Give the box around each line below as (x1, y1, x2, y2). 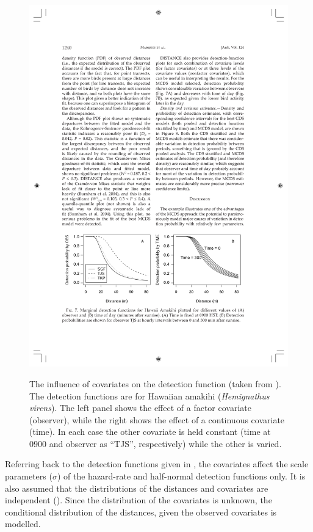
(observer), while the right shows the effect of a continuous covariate (29, 413, 285, 426)
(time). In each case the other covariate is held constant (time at (29, 425, 271, 438)
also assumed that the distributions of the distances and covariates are (5, 481, 268, 494)
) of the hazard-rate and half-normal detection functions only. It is (57, 470, 306, 483)
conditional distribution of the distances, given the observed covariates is (5, 505, 277, 518)
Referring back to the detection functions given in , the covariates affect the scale (5, 457, 309, 470)
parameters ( (5, 470, 52, 483)
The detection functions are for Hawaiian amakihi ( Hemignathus (29, 389, 270, 402)
